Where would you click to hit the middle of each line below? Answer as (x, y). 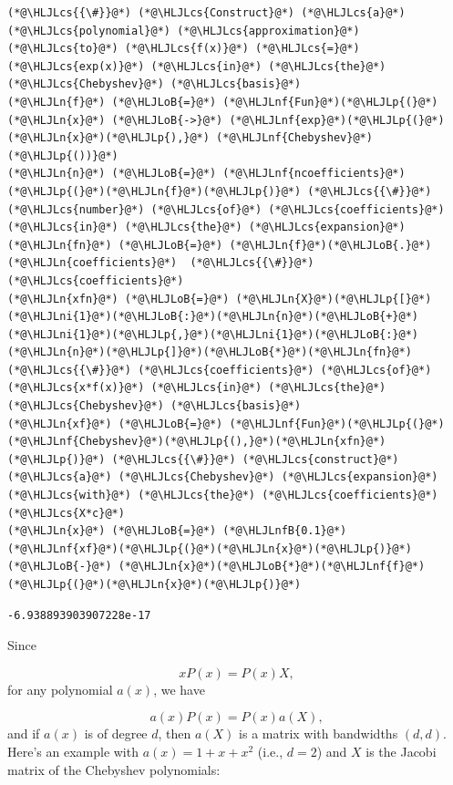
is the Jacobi (401, 751)
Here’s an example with (73, 751)
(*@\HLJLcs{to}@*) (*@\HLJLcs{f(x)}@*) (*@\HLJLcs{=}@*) (184, 49)
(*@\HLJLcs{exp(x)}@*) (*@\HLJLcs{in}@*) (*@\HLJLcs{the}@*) (197, 66)
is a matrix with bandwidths (319, 733)
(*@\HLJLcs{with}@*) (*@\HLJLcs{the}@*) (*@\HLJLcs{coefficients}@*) (223, 496)
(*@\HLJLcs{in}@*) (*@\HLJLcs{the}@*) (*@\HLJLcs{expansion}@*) (206, 227)
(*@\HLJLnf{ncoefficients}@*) (314, 174)
